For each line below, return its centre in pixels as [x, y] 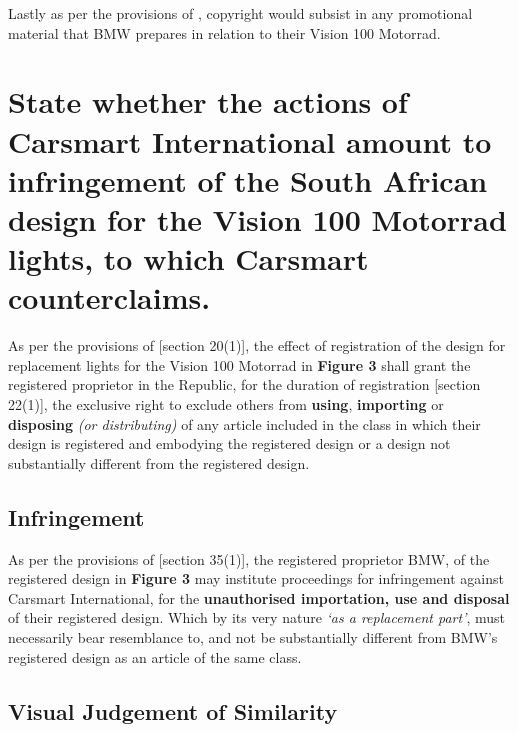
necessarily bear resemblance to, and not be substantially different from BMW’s [253, 636]
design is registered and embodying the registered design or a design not [229, 443]
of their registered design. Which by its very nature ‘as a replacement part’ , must [257, 617]
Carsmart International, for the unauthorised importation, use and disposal [259, 597]
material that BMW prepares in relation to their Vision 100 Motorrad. [224, 32]
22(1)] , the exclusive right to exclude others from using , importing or [226, 404]
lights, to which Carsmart [188, 258]
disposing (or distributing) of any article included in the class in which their [244, 423]
